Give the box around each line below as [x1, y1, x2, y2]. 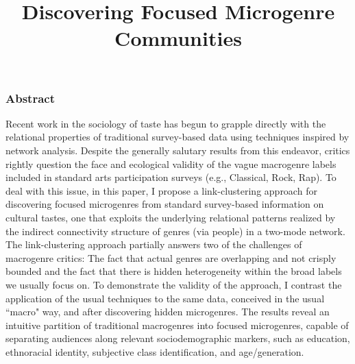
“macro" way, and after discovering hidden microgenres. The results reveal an [5, 304, 330, 319]
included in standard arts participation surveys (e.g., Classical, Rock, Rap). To [5, 170, 336, 184]
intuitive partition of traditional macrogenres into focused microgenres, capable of [5, 317, 349, 332]
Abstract [5, 89, 55, 106]
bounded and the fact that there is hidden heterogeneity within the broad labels [5, 264, 342, 278]
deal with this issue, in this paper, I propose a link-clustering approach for [5, 183, 317, 197]
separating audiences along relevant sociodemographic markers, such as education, [5, 331, 350, 345]
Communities [114, 24, 242, 52]
